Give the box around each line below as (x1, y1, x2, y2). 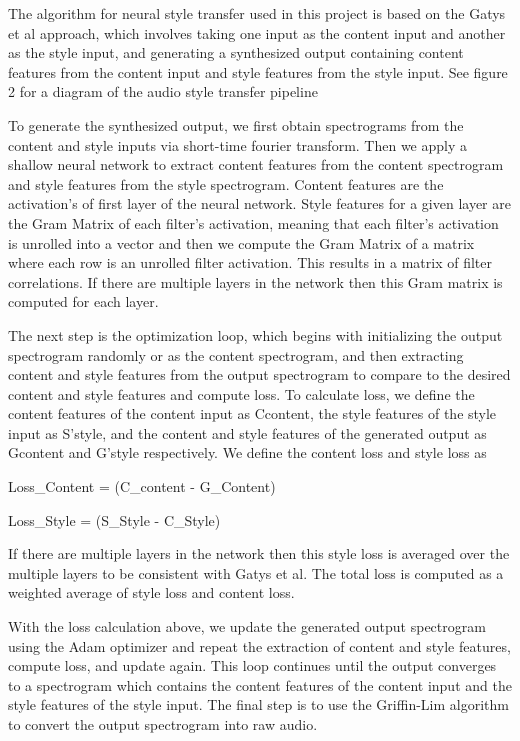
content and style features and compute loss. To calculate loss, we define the (8, 383, 475, 404)
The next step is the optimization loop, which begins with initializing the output (8, 324, 503, 345)
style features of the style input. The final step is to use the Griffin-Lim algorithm (8, 694, 509, 715)
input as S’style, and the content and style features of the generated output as (8, 422, 487, 443)
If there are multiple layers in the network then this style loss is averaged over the (8, 543, 510, 564)
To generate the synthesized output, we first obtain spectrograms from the (8, 114, 464, 135)
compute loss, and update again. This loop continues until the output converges (8, 655, 497, 676)
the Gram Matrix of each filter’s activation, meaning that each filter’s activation (8, 212, 499, 233)
